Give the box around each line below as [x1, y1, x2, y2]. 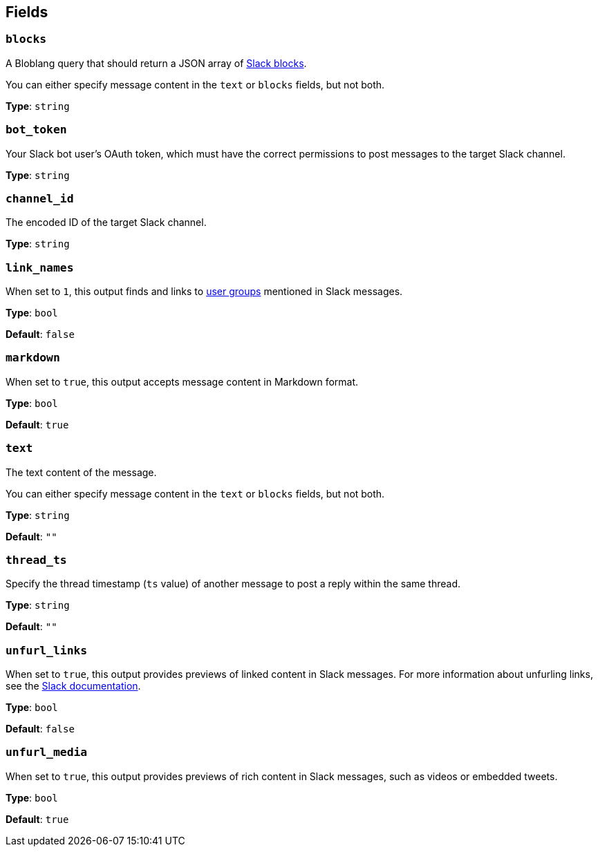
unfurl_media [6, 746, 88, 759]
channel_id [6, 191, 74, 205]
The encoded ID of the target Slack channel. [6, 216, 207, 229]
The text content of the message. [6, 466, 157, 478]
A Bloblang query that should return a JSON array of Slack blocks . [6, 57, 307, 69]
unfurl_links [6, 643, 88, 657]
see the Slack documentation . [6, 680, 141, 692]
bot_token [6, 123, 67, 137]
